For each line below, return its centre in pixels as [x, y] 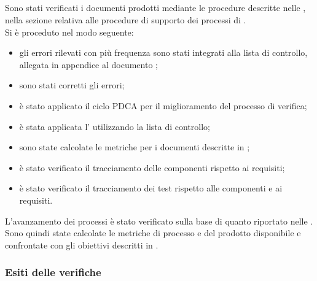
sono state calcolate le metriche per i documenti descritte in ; [135, 147]
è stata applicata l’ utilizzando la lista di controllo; [115, 126]
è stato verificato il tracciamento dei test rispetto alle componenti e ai [151, 188]
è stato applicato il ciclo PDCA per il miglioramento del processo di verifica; [163, 105]
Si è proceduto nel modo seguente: [69, 32]
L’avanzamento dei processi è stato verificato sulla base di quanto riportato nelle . [159, 221]
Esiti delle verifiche [53, 272]
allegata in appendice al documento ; [88, 64]
